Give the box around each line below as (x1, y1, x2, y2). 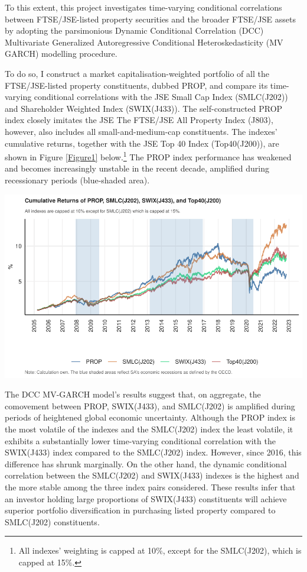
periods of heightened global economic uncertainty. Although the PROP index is (5, 411, 296, 424)
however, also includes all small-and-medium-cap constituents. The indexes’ (5, 125, 277, 137)
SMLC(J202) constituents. (5, 515, 100, 528)
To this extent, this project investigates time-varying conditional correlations (5, 1, 282, 13)
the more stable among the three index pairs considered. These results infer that (5, 481, 296, 493)
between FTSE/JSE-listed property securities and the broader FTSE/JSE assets (5, 12, 296, 25)
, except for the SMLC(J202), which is (162, 544, 302, 557)
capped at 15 (18, 556, 66, 568)
